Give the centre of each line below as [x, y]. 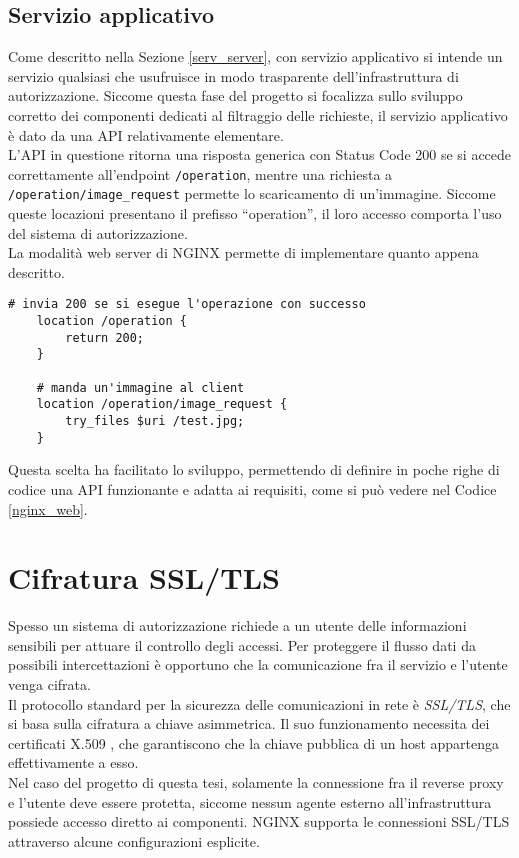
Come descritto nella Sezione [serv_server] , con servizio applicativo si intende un [255, 56]
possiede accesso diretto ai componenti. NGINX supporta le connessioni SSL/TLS [259, 821]
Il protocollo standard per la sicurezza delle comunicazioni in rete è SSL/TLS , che [259, 703]
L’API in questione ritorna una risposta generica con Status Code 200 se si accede [260, 154]
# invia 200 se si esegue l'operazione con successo [187, 304]
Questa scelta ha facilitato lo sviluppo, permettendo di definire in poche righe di [254, 469]
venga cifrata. [49, 684]
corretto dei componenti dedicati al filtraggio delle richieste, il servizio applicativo [258, 114]
